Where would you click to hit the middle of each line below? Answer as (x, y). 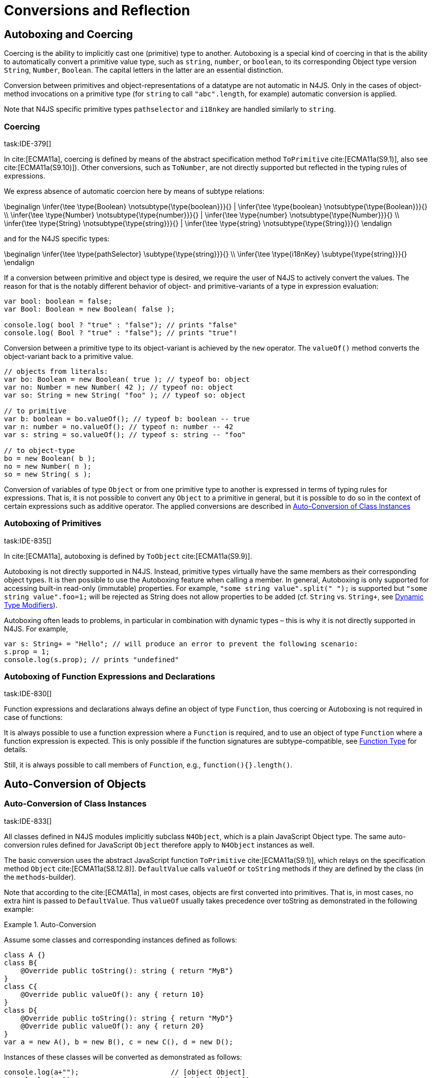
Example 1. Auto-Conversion (50, 924)
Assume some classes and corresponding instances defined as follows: (121, 940)
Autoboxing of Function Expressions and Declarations (110, 677)
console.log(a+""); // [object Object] (125, 1072)
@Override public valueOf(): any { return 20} (112, 1026)
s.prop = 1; (27, 651)
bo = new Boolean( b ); (50, 458)
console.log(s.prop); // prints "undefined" (92, 659)
